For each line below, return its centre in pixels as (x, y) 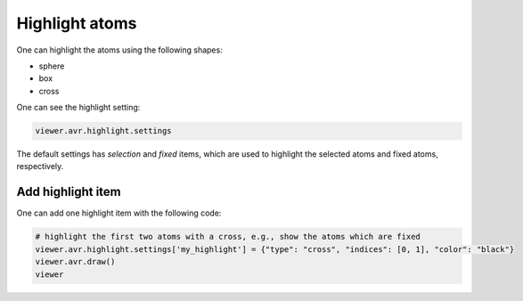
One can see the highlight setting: (78, 108)
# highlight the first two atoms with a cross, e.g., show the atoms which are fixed (228, 237)
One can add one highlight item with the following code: (119, 213)
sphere (52, 66)
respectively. (40, 167)
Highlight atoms (77, 23)
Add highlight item (69, 192)
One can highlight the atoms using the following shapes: (119, 50)
